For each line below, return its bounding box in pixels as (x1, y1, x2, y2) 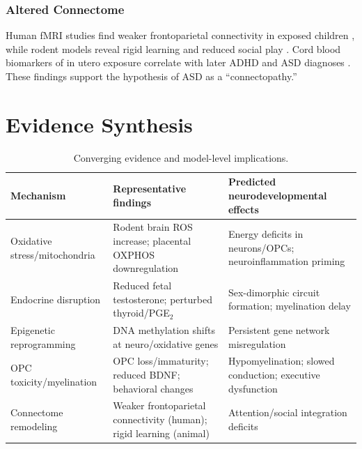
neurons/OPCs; (228, 240, 294, 254)
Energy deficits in (228, 227, 304, 241)
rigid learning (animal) (113, 425, 210, 440)
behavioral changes (113, 381, 194, 395)
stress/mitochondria (10, 247, 95, 261)
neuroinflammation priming (228, 254, 345, 268)
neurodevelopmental (228, 188, 327, 202)
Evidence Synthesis (6, 109, 193, 138)
